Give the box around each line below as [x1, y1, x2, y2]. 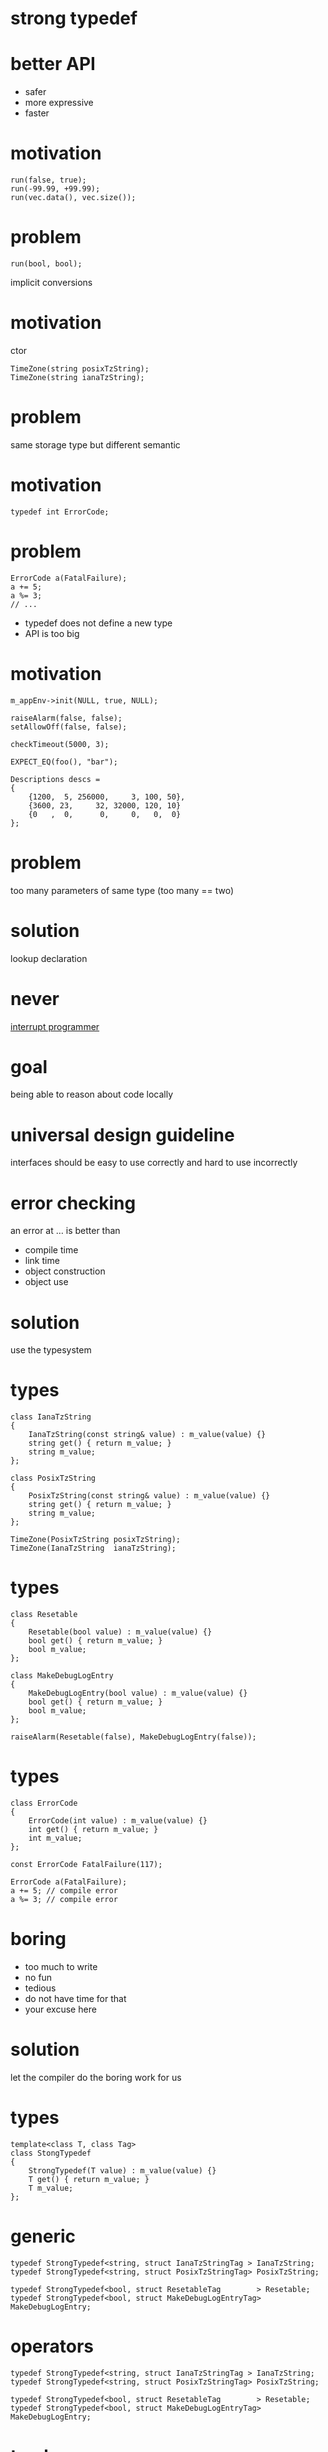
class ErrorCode [10, 1798, 78, 1809]
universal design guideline [10, 1123, 235, 1146]
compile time [24, 1244, 79, 1256]
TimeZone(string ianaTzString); [10, 372, 145, 382]
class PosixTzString [10, 1473, 97, 1484]
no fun [24, 1972, 53, 1983]
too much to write [24, 1961, 98, 1972]
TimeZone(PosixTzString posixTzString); [10, 1535, 182, 1545]
